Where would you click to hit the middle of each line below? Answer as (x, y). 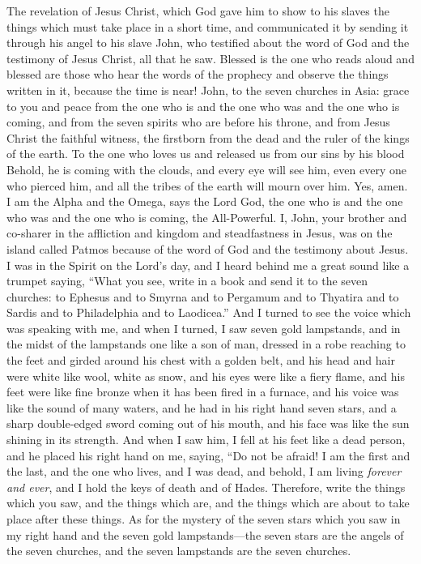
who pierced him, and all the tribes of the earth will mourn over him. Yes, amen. (207, 185)
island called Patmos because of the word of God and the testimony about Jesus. (208, 248)
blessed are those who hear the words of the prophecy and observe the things (198, 74)
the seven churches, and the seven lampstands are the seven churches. (179, 551)
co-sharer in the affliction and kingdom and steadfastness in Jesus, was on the (200, 233)
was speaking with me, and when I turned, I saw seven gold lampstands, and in (204, 328)
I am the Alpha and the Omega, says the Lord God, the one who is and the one (205, 201)
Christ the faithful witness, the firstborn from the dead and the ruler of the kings (208, 137)
